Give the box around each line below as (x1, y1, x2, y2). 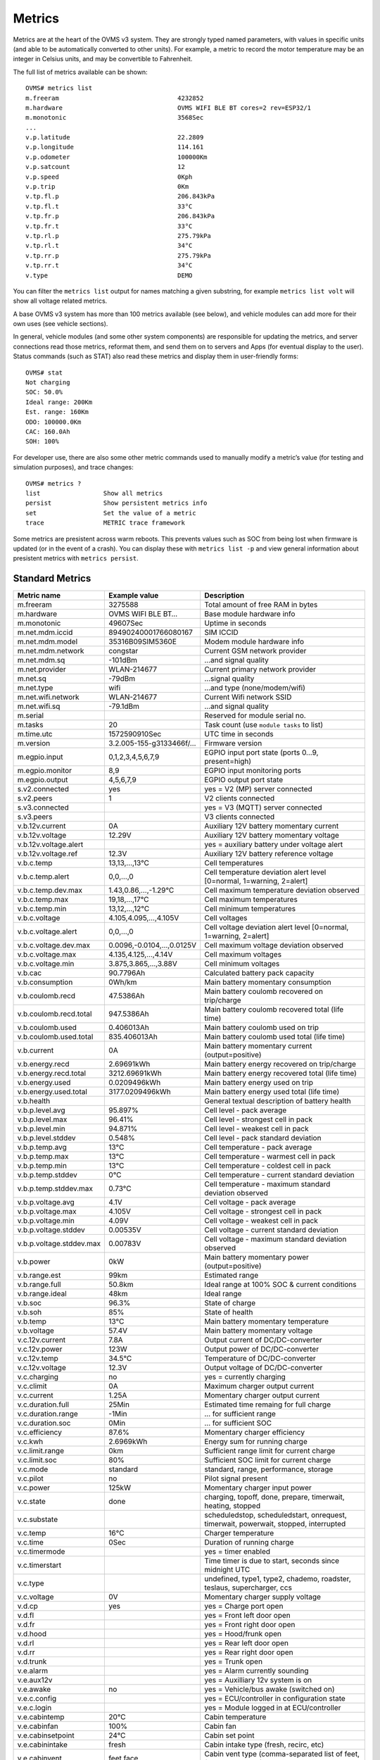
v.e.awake (17, 1685, 51, 1695)
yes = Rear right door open (204, 1647, 293, 1657)
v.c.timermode (17, 1547, 65, 1557)
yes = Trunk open (204, 1657, 263, 1666)
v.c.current (17, 1390, 54, 1400)
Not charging (25, 379, 70, 386)
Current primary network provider (204, 665, 317, 674)
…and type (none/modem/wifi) (204, 683, 306, 693)
